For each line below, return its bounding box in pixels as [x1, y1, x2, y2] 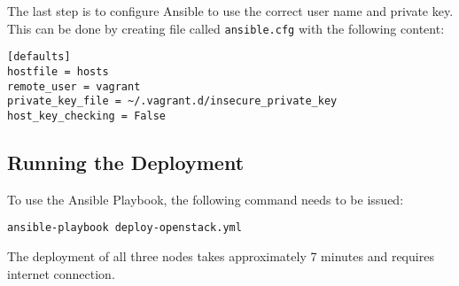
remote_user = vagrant [7, 80, 141, 93]
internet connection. [7, 264, 115, 282]
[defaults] [7, 50, 71, 64]
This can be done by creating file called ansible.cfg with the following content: [7, 19, 445, 37]
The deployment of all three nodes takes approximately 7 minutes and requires [7, 246, 434, 265]
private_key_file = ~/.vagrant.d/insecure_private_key [7, 95, 338, 108]
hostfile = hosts [7, 65, 109, 78]
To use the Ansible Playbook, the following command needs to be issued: [7, 189, 404, 208]
